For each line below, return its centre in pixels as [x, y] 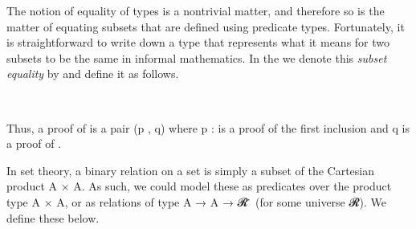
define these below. [53, 217]
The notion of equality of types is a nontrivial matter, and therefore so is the [196, 10]
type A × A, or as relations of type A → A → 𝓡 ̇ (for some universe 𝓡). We [197, 201]
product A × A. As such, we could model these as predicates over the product [199, 186]
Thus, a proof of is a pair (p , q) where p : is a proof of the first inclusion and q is [208, 127]
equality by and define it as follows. [93, 74]
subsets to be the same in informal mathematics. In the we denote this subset [197, 57]
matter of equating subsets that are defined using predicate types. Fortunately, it [206, 26]
